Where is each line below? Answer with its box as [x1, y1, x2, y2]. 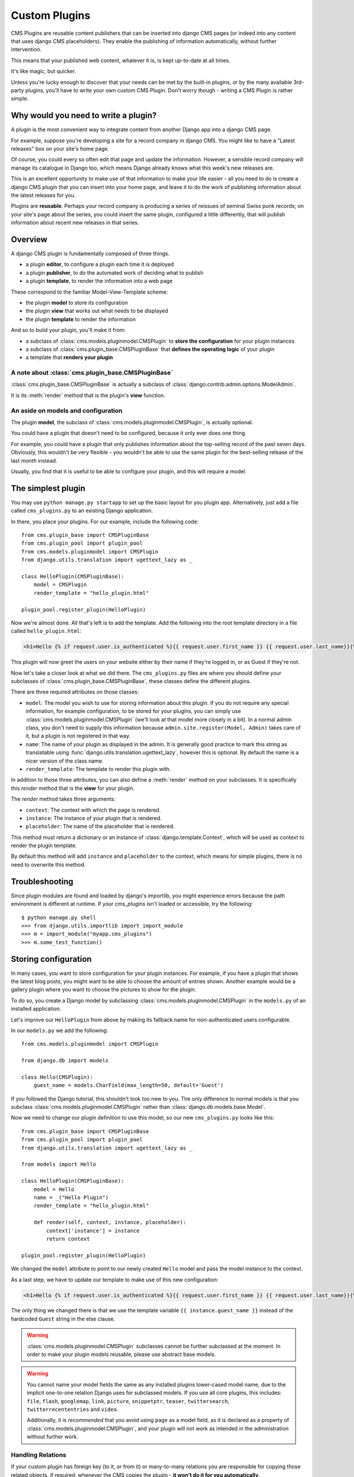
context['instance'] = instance [46, 1227, 140, 1234]
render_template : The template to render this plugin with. [25, 765, 171, 772]
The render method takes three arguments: [11, 795, 116, 803]
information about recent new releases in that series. [11, 219, 139, 226]
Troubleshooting [11, 876, 74, 886]
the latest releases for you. [11, 191, 76, 199]
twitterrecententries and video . [27, 1406, 119, 1413]
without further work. [27, 1433, 78, 1440]
